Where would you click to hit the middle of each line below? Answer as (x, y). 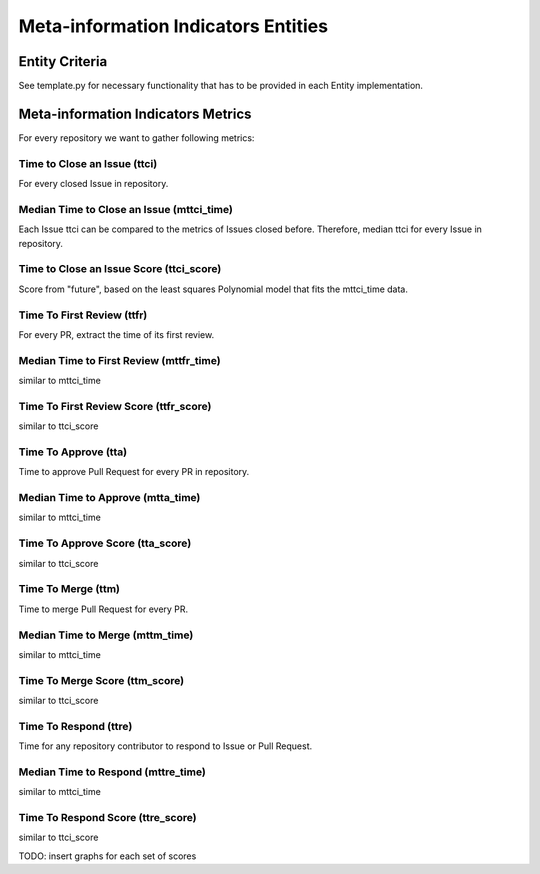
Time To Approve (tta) (73, 452)
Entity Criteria (63, 61)
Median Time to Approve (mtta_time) (109, 498)
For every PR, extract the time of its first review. (116, 334)
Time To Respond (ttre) (75, 726)
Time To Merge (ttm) (69, 589)
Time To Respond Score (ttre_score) (107, 818)
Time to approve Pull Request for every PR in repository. (134, 472)
